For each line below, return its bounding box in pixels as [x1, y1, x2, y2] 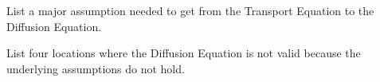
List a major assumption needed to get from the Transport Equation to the [6, 2, 374, 18]
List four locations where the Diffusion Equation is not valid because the [6, 45, 361, 61]
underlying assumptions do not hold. [6, 60, 185, 76]
